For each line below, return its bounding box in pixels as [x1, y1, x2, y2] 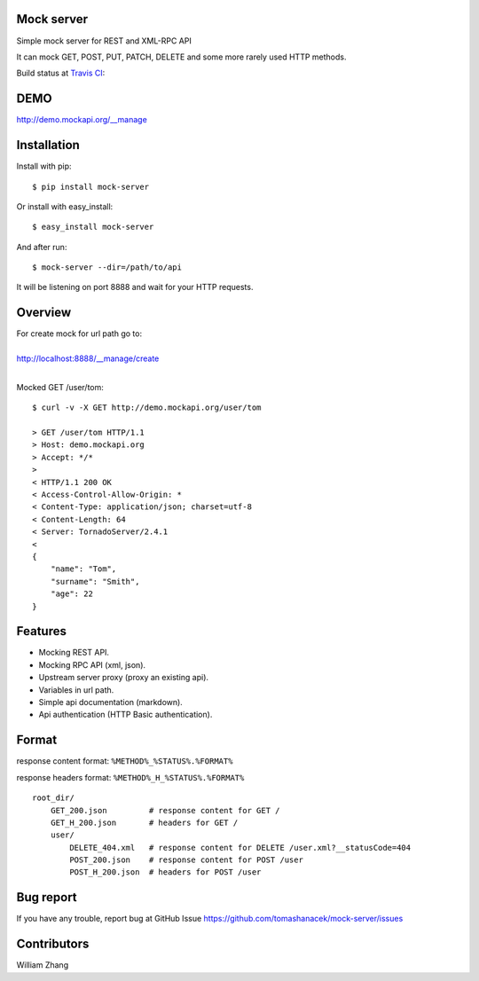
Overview [16, 305, 72, 320]
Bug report [16, 890, 77, 905]
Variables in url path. [38, 684, 114, 695]
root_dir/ [32, 793, 75, 803]
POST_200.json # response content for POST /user [69, 855, 303, 865]
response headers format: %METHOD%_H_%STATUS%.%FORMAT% [16, 772, 245, 782]
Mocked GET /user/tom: [16, 381, 104, 392]
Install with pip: [16, 161, 72, 172]
